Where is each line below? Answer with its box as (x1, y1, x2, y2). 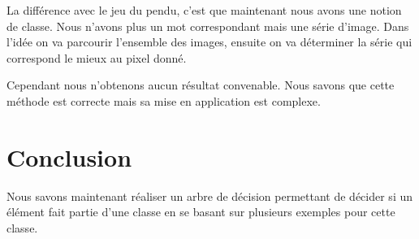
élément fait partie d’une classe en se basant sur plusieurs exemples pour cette (6, 203, 395, 220)
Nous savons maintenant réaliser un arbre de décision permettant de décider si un (6, 187, 413, 204)
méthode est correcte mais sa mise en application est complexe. (6, 92, 321, 109)
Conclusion (6, 140, 132, 173)
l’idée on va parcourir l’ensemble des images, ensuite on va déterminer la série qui (6, 33, 413, 50)
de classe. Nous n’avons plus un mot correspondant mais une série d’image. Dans (6, 17, 409, 34)
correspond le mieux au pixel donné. (6, 49, 187, 66)
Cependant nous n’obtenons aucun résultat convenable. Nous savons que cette (6, 76, 395, 93)
